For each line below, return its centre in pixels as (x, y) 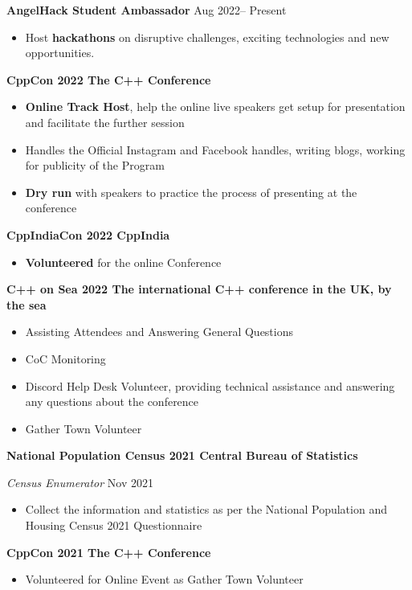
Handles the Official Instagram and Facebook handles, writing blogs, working (215, 149)
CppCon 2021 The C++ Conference (109, 552)
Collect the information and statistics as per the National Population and (206, 509)
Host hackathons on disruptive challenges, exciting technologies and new (207, 37)
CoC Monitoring (65, 358)
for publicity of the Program (95, 165)
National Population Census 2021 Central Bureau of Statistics (182, 455)
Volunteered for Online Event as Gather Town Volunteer (164, 579)
